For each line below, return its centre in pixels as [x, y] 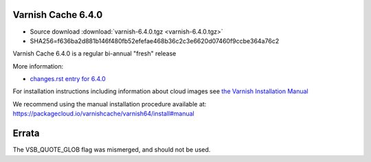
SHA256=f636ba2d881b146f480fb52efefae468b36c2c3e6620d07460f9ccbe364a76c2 [155, 40]
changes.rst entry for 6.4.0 [68, 79]
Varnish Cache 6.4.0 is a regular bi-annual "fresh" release [94, 54]
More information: [38, 66]
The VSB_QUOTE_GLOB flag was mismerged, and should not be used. [112, 150]
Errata [26, 134]
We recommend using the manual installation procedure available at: [110, 104]
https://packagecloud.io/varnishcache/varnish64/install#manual [104, 114]
